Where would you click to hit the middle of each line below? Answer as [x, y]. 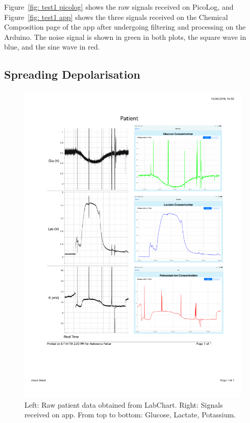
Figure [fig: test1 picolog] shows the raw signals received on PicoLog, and [119, 7]
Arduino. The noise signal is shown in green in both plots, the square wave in [125, 37]
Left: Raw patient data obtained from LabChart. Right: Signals [124, 404]
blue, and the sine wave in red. [52, 47]
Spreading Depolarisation [72, 74]
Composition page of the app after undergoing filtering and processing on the [125, 27]
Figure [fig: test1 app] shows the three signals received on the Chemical [116, 17]
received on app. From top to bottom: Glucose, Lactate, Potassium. [130, 415]
